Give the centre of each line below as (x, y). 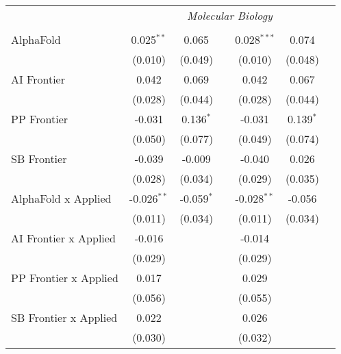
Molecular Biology (229, 15)
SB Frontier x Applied (64, 317)
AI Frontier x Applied (63, 238)
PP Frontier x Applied (65, 278)
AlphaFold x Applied (61, 198)
